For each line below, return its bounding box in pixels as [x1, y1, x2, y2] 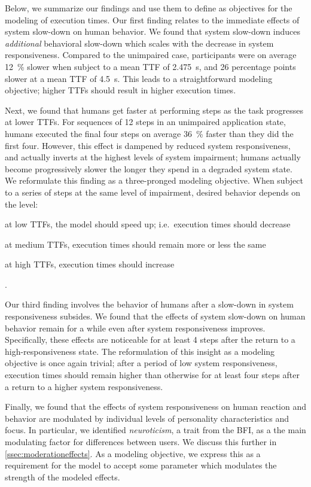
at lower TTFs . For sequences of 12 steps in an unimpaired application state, [5, 115, 286, 128]
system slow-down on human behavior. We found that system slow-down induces [5, 25, 301, 38]
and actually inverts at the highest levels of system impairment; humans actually [5, 151, 301, 163]
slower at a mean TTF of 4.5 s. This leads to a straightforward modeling [5, 72, 273, 84]
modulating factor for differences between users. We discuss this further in [5, 436, 277, 448]
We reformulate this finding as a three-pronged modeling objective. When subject [5, 174, 303, 187]
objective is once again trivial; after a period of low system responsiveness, [5, 357, 278, 369]
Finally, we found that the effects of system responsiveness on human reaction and [5, 400, 307, 413]
